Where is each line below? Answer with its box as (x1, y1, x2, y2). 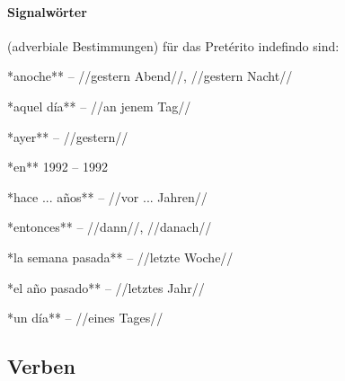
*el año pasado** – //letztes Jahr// (7, 278, 205, 297)
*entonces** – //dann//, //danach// (7, 217, 212, 236)
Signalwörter (7, 2, 87, 21)
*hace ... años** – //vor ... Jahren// (7, 187, 208, 206)
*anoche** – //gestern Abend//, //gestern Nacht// (7, 66, 293, 85)
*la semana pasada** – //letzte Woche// (7, 247, 234, 266)
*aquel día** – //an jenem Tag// (7, 96, 191, 115)
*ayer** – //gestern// (7, 127, 128, 146)
